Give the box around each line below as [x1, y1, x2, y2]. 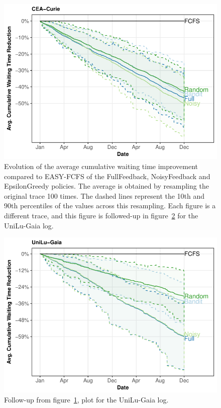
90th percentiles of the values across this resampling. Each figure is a [4, 200, 216, 211]
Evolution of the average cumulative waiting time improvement [4, 160, 198, 171]
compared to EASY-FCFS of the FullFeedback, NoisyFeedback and [4, 171, 210, 181]
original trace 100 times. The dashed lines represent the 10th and [4, 190, 205, 201]
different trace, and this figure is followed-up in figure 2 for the [4, 210, 198, 220]
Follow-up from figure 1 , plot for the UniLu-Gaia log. [4, 394, 169, 405]
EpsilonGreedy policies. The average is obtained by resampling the [4, 181, 209, 191]
